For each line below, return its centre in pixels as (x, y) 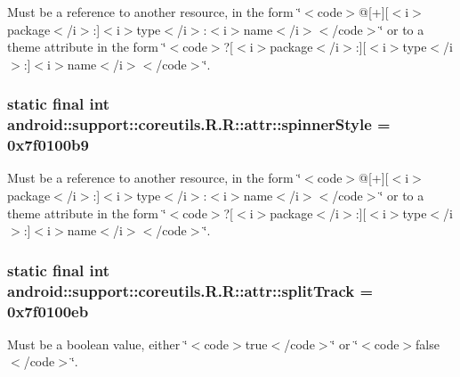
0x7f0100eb (48, 311)
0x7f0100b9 (48, 145)
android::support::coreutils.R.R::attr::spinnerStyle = (199, 124)
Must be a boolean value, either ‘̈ (97, 344)
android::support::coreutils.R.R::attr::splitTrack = (190, 290)
